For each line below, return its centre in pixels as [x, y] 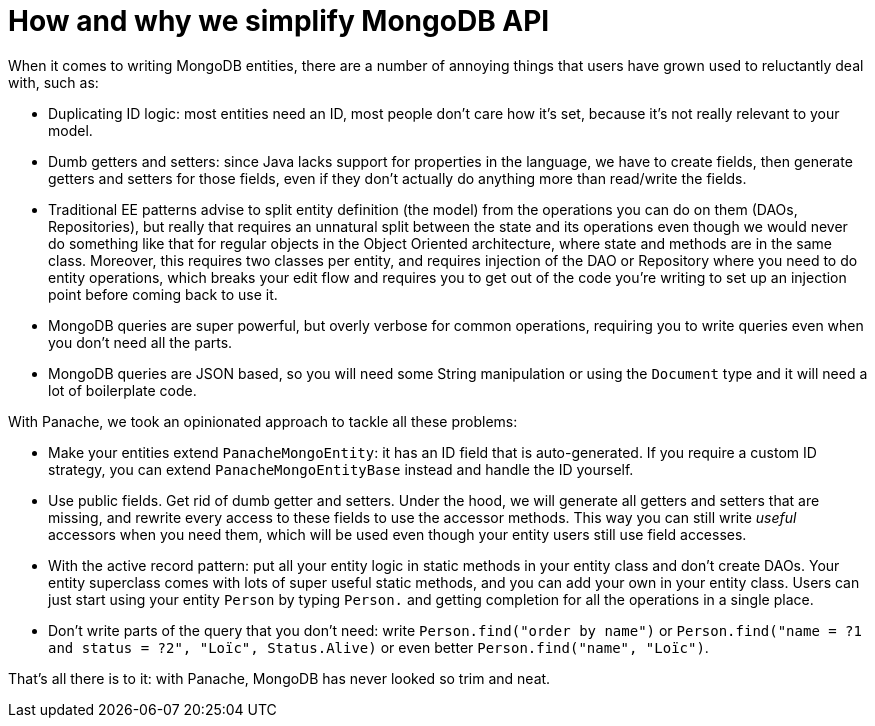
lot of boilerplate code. [122, 390]
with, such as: [53, 82]
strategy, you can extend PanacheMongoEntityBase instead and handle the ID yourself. [341, 469]
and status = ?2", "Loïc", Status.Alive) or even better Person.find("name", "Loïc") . [378, 647]
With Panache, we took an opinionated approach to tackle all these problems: [263, 421]
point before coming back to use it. [163, 294]
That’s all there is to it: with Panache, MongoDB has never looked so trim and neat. [279, 678]
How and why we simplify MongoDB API [279, 21]
